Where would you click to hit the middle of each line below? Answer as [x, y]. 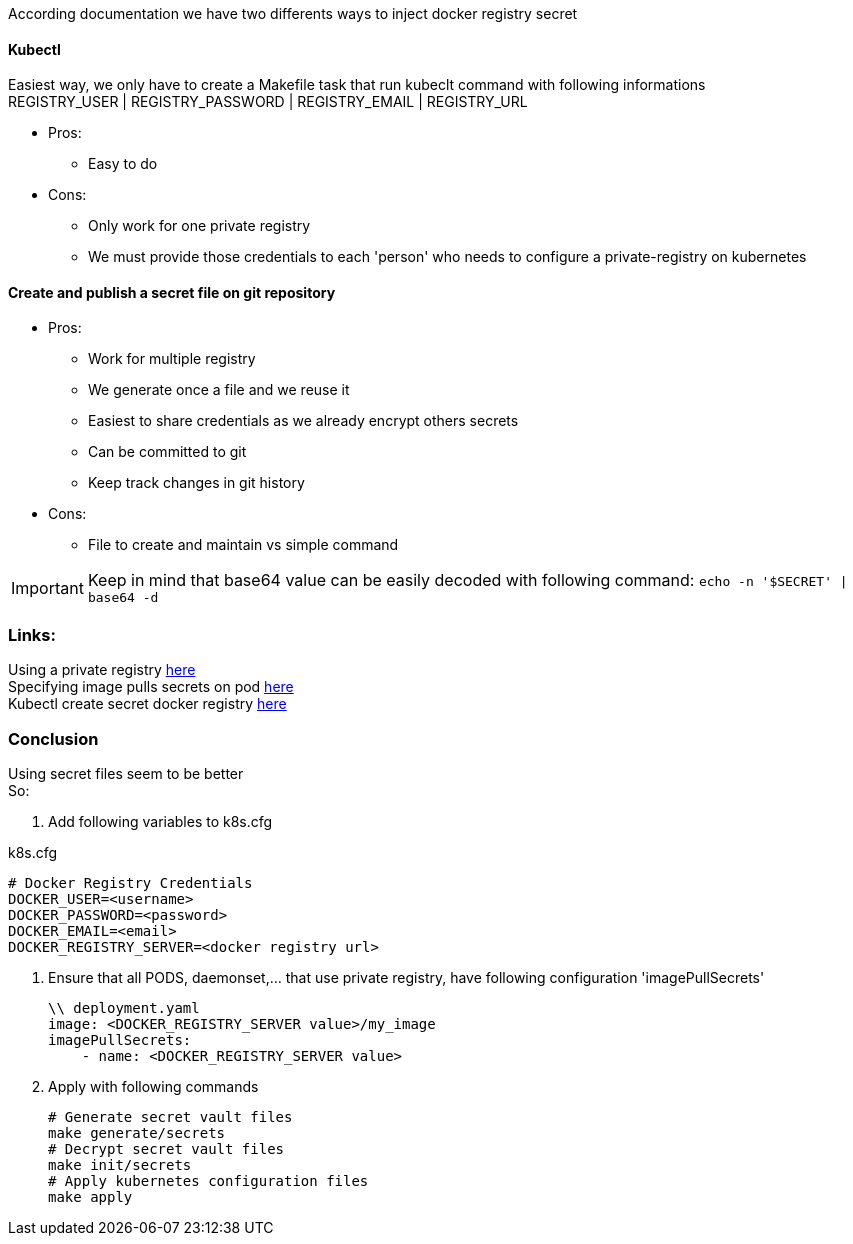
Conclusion [53, 738]
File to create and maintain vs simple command [243, 545]
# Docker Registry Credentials [130, 882]
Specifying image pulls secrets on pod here [151, 687]
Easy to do [123, 164]
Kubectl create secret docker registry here [147, 704]
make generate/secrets [137, 1132]
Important [47, 587]
